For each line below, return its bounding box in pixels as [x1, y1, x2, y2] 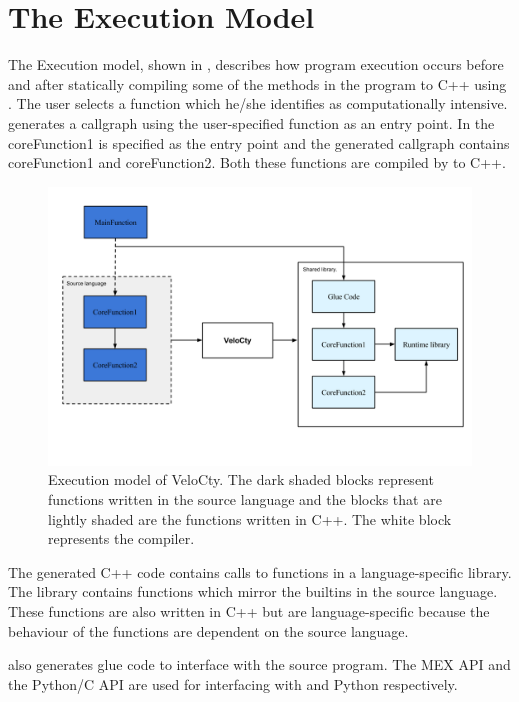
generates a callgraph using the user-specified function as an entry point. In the [8, 112, 495, 133]
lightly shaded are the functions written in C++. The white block [48, 508, 452, 529]
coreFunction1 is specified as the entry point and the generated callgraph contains [8, 132, 510, 153]
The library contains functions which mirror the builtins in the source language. [8, 581, 498, 602]
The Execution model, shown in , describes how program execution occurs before [8, 54, 504, 75]
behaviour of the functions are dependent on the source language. [8, 620, 409, 641]
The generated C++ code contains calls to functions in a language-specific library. [8, 561, 512, 582]
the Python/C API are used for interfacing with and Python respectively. [8, 673, 458, 694]
